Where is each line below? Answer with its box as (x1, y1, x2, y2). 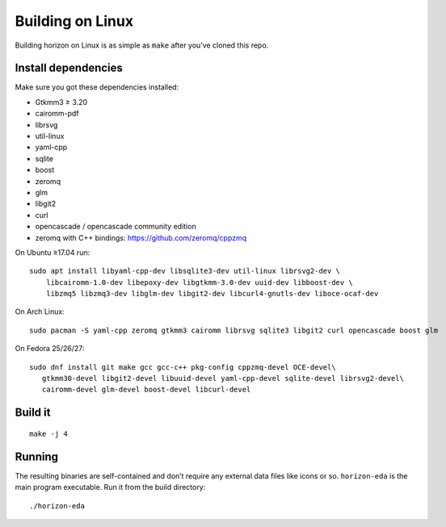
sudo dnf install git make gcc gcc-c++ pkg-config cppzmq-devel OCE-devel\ (29, 362, 336, 371)
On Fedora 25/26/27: (15, 344, 85, 353)
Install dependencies (15, 61, 123, 75)
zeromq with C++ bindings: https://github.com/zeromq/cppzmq (35, 232, 247, 242)
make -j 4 (29, 429, 68, 438)
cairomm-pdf (35, 109, 80, 119)
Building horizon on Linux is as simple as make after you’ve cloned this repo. (15, 40, 269, 50)
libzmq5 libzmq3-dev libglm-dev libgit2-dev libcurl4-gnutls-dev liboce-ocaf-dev (45, 289, 379, 299)
